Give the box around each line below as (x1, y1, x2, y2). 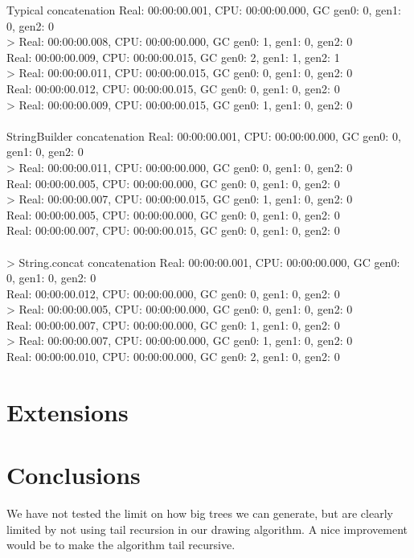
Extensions (6, 395, 129, 428)
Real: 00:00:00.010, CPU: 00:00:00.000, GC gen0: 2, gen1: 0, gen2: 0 (6, 348, 340, 365)
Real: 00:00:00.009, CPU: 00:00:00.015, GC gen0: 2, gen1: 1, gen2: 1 (6, 48, 340, 65)
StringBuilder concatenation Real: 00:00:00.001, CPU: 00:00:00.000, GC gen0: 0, (6, 127, 401, 144)
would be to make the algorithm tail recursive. (6, 536, 236, 553)
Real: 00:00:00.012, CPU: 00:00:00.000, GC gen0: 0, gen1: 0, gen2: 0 (6, 285, 340, 302)
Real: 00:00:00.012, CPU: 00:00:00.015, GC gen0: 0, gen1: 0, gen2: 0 (6, 80, 340, 96)
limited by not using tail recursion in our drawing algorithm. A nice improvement (6, 520, 408, 537)
